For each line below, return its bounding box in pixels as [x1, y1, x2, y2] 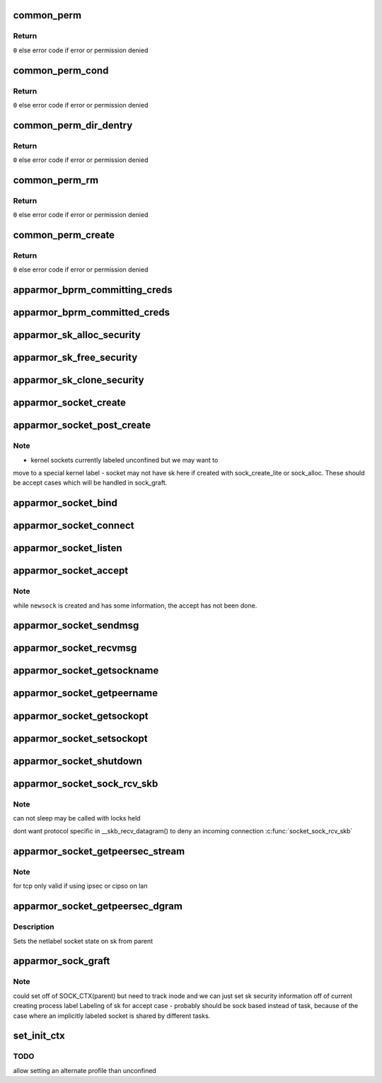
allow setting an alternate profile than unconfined [13, 1066, 157, 1075]
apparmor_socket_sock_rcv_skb [13, 777, 158, 789]
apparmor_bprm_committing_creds [13, 284, 173, 296]
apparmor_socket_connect [13, 520, 134, 532]
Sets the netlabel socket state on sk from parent [13, 937, 154, 945]
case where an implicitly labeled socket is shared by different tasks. [13, 1012, 211, 1020]
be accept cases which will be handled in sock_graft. [13, 478, 168, 487]
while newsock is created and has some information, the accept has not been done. [13, 601, 257, 610]
